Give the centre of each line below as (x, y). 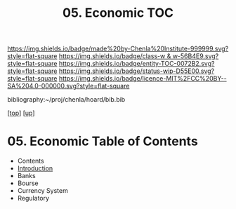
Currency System (42, 191)
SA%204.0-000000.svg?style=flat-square (68, 86)
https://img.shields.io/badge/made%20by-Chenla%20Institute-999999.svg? (118, 49)
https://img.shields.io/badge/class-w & (115, 56)
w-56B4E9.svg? (196, 56)
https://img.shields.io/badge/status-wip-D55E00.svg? (137, 71)
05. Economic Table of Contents (103, 141)
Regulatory (33, 198)
